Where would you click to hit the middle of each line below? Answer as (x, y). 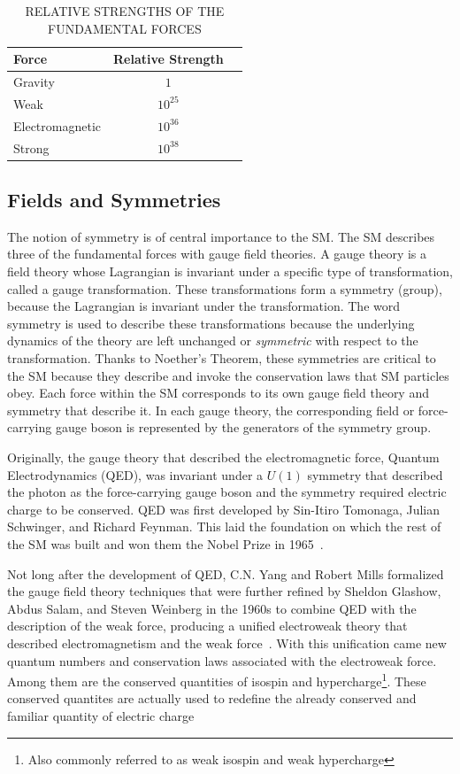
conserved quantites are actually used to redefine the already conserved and (212, 698)
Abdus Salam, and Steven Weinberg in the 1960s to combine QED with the (212, 608)
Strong (31, 147)
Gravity (34, 82)
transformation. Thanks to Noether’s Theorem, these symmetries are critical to (222, 358)
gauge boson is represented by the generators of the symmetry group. (243, 427)
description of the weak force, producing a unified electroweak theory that (207, 626)
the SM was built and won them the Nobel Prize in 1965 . (165, 543)
